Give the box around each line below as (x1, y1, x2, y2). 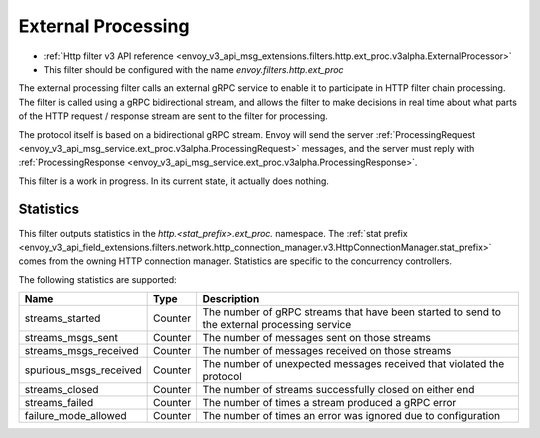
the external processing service (202, 318, 352, 332)
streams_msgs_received (24, 344, 139, 358)
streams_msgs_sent (24, 331, 119, 345)
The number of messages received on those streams (202, 344, 452, 358)
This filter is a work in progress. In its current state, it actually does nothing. (18, 175, 330, 187)
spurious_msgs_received (24, 363, 142, 377)
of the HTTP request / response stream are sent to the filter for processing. (18, 110, 329, 122)
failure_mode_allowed (24, 409, 127, 423)
